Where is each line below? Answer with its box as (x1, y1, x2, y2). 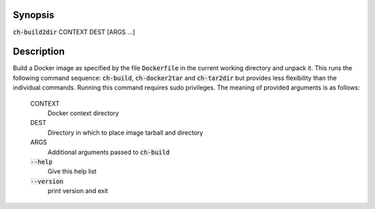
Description (12, 46, 65, 58)
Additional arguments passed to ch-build (47, 148, 170, 156)
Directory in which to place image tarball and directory (47, 128, 203, 137)
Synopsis (12, 9, 55, 21)
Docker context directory (47, 108, 119, 117)
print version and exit (47, 187, 108, 195)
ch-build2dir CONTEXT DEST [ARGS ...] (12, 28, 135, 36)
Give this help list (47, 167, 97, 176)
